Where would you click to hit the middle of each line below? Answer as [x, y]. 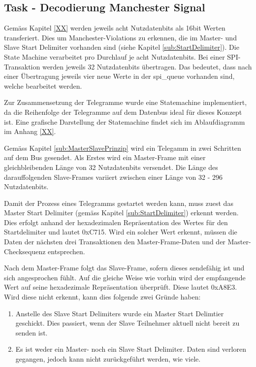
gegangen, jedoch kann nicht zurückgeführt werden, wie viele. [108, 359]
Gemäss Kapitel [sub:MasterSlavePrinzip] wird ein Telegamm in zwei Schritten [123, 148]
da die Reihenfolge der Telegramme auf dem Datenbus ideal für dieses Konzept [123, 112]
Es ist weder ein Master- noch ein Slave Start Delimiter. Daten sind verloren [131, 349]
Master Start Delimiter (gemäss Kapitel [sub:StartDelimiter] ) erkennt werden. [121, 213]
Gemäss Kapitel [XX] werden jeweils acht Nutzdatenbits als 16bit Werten [115, 28]
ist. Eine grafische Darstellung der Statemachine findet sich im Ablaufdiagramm [125, 121]
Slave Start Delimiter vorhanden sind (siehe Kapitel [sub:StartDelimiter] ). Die [122, 47]
